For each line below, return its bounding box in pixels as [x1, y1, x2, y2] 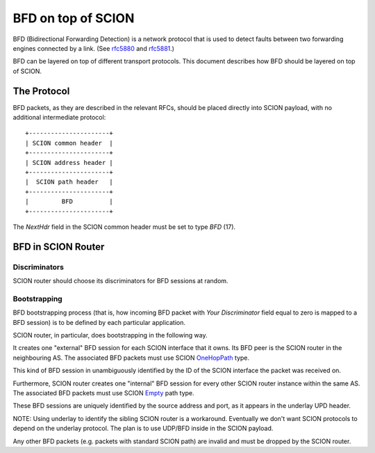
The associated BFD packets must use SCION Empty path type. [12, 388, 194, 397]
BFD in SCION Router [12, 241, 105, 253]
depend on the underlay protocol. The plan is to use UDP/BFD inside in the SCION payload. [12, 424, 274, 433]
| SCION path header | [25, 178, 114, 186]
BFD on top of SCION [12, 10, 135, 26]
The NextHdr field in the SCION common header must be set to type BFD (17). [12, 223, 236, 231]
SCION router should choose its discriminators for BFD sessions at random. [12, 277, 228, 285]
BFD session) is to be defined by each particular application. [12, 318, 186, 326]
